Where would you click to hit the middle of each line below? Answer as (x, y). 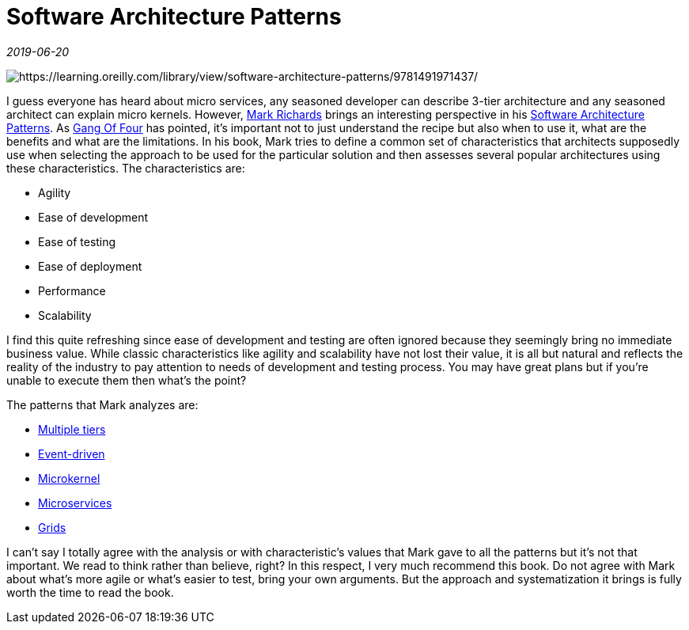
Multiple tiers (72, 429)
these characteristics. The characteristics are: (126, 168)
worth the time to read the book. (90, 592)
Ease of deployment (90, 266)
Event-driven (72, 454)
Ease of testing (77, 241)
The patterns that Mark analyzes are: (102, 404)
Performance (72, 290)
